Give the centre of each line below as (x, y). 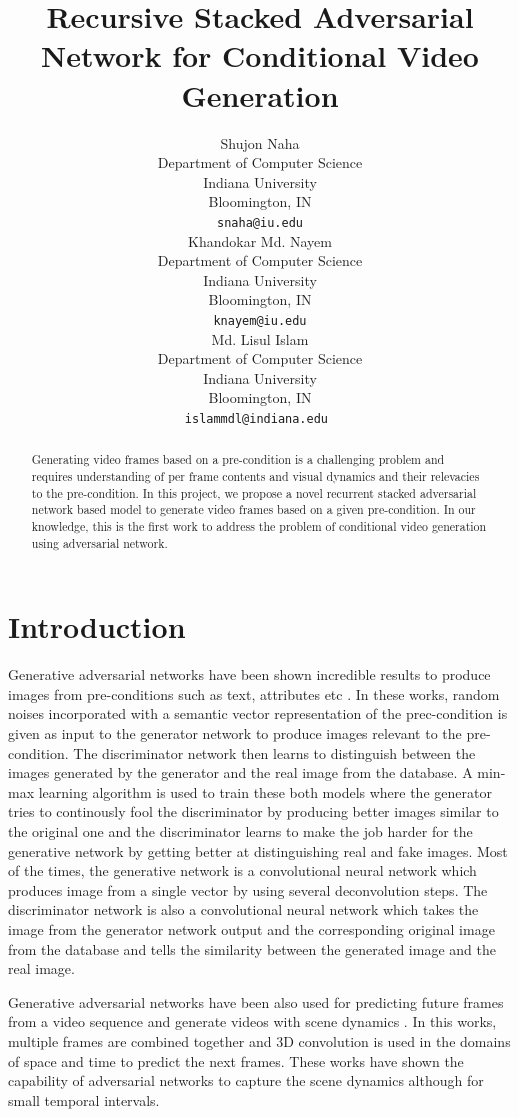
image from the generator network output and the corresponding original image (251, 928)
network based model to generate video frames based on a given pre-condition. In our (253, 509)
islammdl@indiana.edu (256, 418)
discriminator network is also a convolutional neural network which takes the (243, 909)
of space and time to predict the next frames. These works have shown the (236, 1060)
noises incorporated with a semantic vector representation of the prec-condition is (258, 713)
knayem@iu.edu (260, 320)
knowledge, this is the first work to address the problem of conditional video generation (259, 526)
